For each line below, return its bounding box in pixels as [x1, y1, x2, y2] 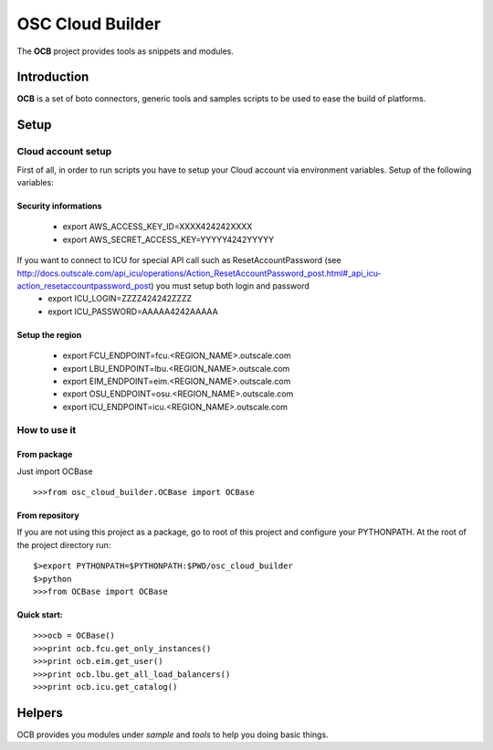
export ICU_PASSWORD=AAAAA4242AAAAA [47, 306, 218, 317]
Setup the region [16, 329, 82, 340]
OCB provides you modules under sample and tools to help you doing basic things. [16, 729, 329, 740]
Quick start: [16, 608, 64, 620]
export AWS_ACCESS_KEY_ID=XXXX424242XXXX [62, 221, 253, 232]
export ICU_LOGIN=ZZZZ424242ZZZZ [47, 293, 192, 304]
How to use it [16, 424, 77, 437]
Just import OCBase [16, 466, 93, 477]
